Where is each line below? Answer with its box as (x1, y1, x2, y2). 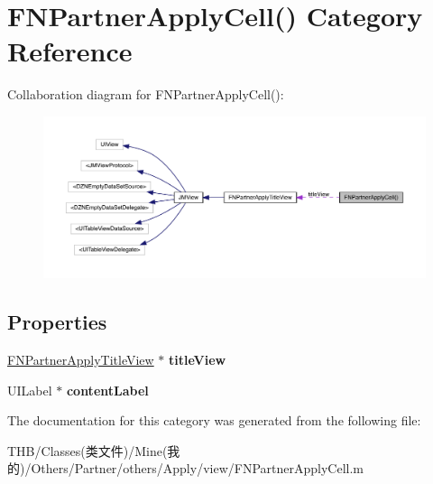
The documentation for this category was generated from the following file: (7, 411, 421, 430)
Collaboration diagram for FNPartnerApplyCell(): (7, 85, 284, 104)
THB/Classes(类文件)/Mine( (7, 441, 168, 460)
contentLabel (66, 380, 149, 399)
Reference (7, 33, 133, 70)
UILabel (7, 380, 52, 399)
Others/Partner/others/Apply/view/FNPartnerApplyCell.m (31, 459, 364, 478)
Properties (7, 308, 107, 336)
